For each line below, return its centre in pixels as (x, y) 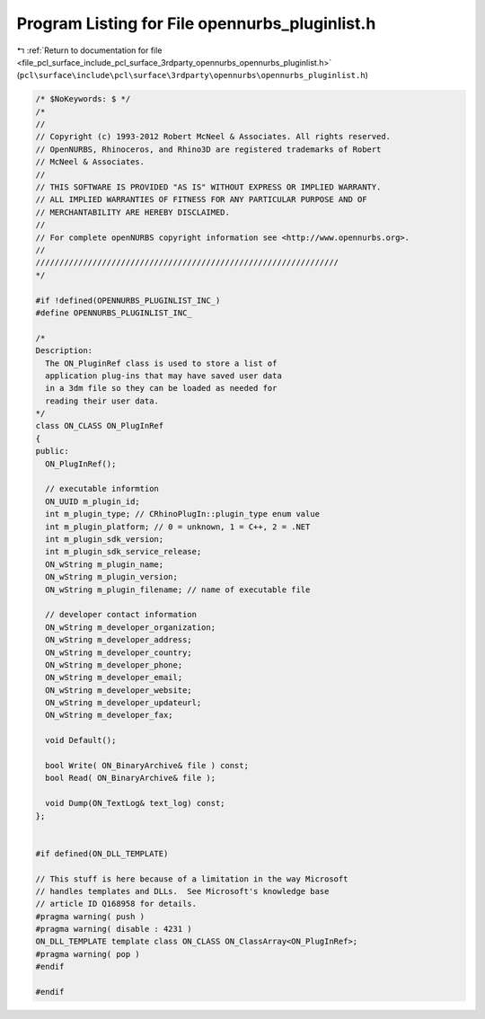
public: (52, 451)
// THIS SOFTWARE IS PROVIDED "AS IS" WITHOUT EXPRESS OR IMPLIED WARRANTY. (208, 187)
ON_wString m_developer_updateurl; (123, 703)
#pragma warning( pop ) (88, 954)
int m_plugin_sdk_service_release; (123, 552)
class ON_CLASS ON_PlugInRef (100, 426)
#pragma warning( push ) (90, 916)
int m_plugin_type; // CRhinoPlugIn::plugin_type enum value (183, 514)
